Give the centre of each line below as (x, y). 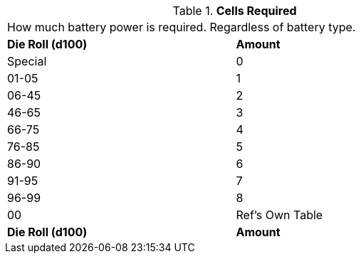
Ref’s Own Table (279, 215)
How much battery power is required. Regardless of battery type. (182, 27)
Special (27, 61)
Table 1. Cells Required (235, 11)
